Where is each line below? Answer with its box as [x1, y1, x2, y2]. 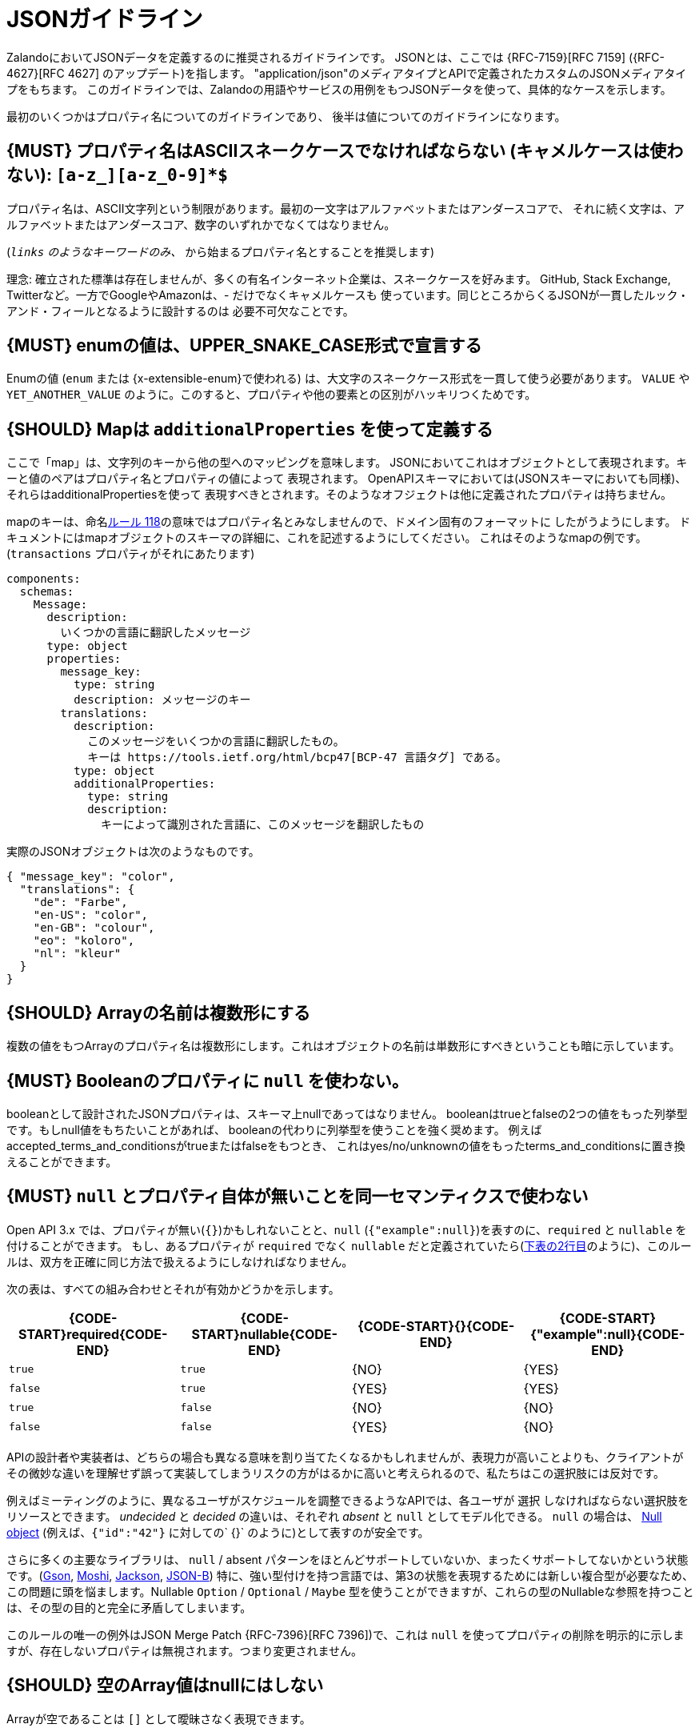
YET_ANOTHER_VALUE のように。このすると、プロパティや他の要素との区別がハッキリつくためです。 [6, 387, 537, 402]
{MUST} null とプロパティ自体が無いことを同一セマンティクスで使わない [6, 1186, 589, 1207]
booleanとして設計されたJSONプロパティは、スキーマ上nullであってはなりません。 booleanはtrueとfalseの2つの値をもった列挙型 [6, 1106, 688, 1121]
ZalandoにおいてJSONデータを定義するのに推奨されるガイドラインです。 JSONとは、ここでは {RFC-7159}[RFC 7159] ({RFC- [6, 50, 665, 64]
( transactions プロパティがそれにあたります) [6, 547, 255, 561]
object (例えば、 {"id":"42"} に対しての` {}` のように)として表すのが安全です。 [6, 1525, 429, 1539]
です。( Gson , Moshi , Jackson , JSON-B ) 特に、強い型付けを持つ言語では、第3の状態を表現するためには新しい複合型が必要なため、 [6, 1568, 693, 1582]
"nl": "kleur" [33, 947, 122, 960]
